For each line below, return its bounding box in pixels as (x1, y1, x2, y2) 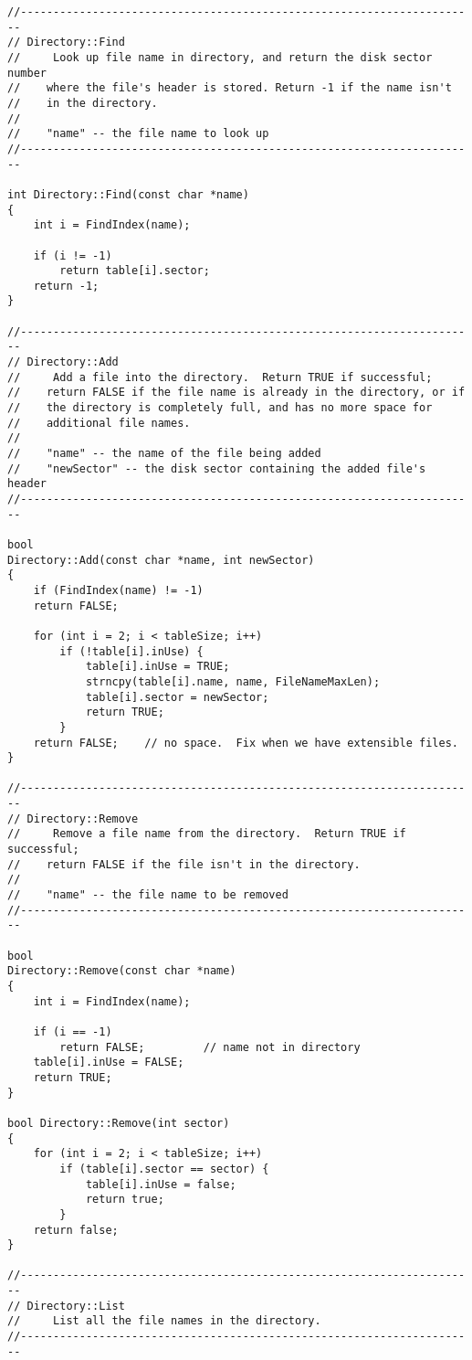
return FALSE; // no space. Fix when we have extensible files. (33, 736, 458, 749)
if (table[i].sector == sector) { (59, 1162, 269, 1175)
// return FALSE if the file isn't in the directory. (7, 857, 361, 871)
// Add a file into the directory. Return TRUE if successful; (7, 370, 433, 384)
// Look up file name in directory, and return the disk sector (7, 50, 433, 64)
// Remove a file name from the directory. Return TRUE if (7, 827, 406, 841)
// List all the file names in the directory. (7, 1314, 321, 1328)
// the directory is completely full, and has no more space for (7, 401, 433, 415)
